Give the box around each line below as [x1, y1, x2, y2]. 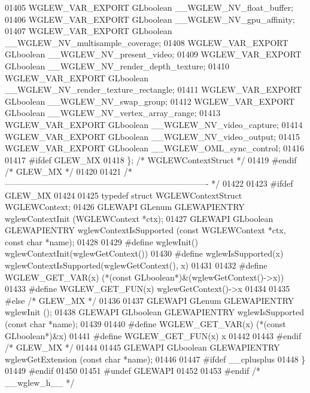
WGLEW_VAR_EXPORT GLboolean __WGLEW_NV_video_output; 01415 [5, 130, 300, 142]
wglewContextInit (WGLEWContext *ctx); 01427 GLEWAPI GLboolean [5, 212, 273, 224]
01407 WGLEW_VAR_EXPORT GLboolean [5, 25, 172, 37]
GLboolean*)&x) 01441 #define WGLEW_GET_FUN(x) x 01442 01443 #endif [5, 329, 302, 342]
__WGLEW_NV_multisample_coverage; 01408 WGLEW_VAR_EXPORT [5, 36, 288, 48]
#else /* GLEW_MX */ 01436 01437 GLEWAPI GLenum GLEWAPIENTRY [5, 294, 294, 306]
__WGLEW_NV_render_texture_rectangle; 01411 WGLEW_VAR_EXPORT [5, 83, 302, 96]
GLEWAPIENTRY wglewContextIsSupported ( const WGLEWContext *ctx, [5, 224, 286, 236]
